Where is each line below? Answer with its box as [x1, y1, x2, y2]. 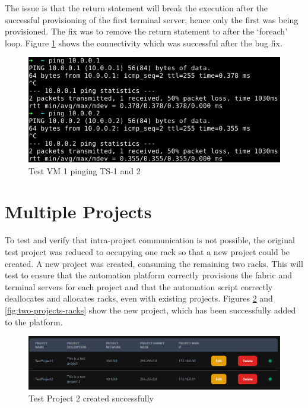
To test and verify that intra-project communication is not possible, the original [5, 234, 295, 246]
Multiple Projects [5, 199, 152, 224]
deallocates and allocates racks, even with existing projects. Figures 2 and [5, 292, 273, 305]
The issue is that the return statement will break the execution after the [5, 2, 268, 14]
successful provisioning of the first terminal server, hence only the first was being [5, 13, 299, 26]
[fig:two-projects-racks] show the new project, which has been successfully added [5, 303, 296, 316]
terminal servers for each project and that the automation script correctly [5, 280, 273, 293]
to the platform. [5, 315, 63, 328]
